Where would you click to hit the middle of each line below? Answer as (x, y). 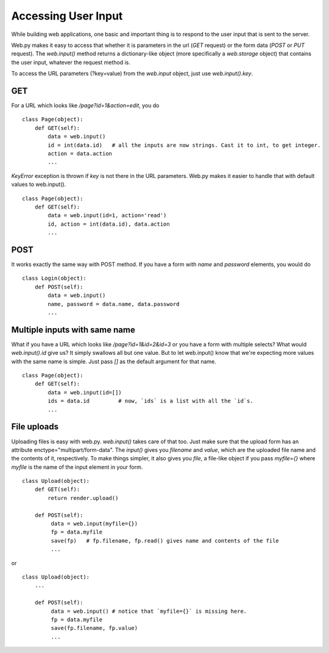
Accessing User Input (67, 16)
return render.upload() (83, 498)
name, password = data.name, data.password (114, 304)
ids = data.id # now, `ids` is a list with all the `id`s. (150, 401)
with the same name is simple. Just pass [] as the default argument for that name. (114, 361)
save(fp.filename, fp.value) (94, 628)
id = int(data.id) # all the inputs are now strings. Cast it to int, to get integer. (184, 145)
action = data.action (80, 153)
